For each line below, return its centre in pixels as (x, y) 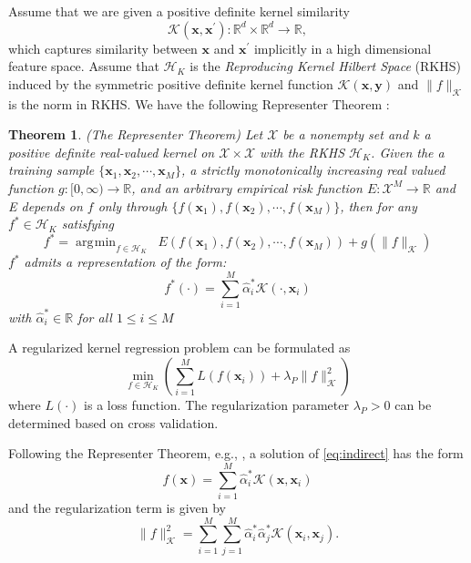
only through (133, 205)
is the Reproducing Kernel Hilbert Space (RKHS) (325, 66)
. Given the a (408, 152)
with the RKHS (302, 152)
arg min (96, 243)
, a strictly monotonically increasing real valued (313, 170)
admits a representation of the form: (125, 262)
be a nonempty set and (346, 134)
